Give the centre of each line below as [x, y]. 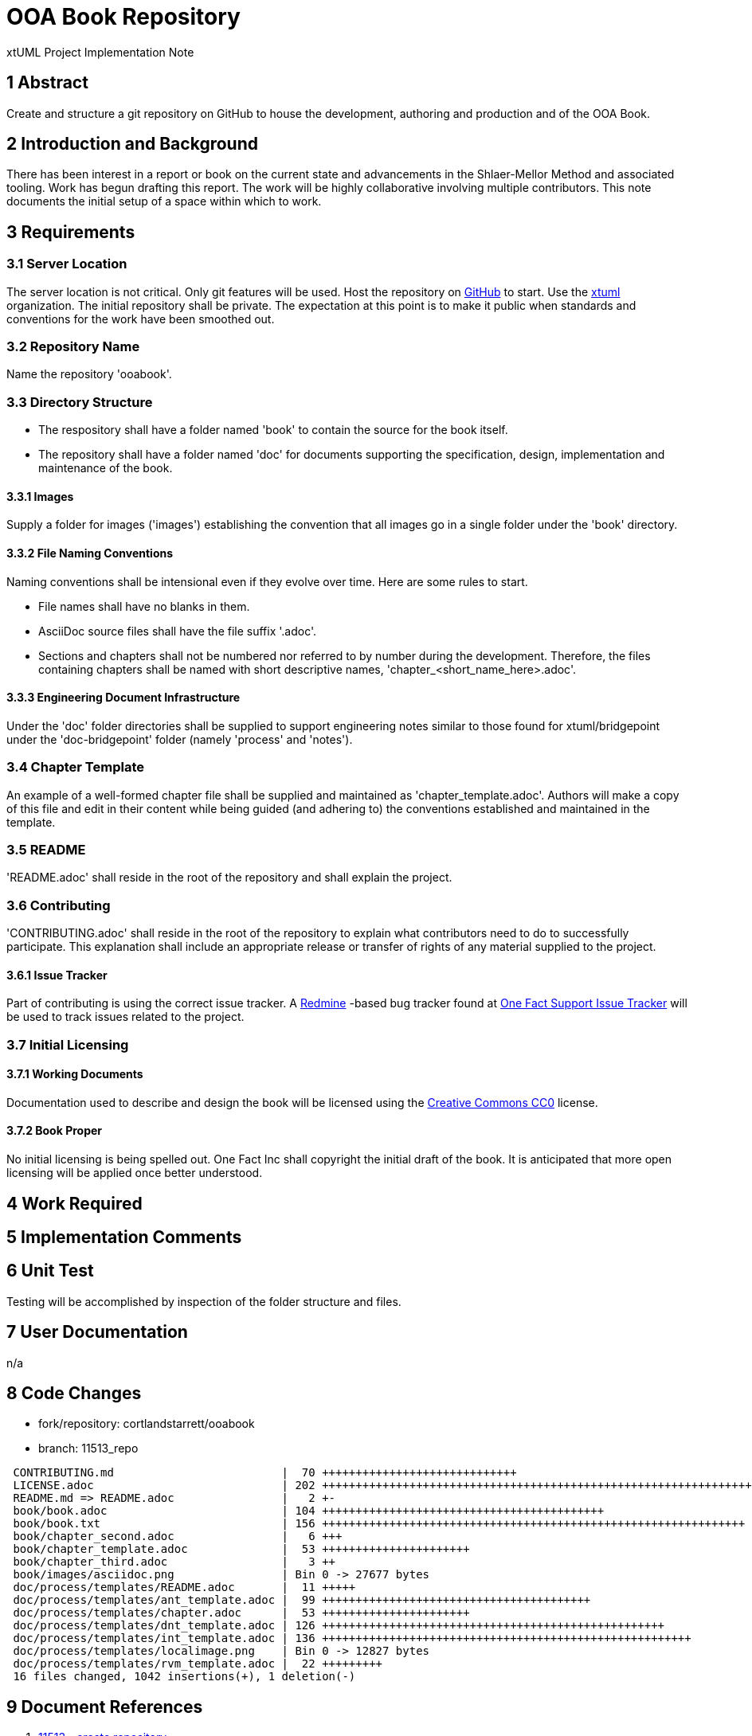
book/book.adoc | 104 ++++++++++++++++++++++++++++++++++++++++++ [309, 1511]
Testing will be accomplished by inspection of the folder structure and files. [204, 1301]
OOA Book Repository [123, 17]
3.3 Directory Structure [80, 402]
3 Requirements [71, 232]
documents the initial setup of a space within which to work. [164, 201]
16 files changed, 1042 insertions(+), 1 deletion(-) [184, 1677]
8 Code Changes [74, 1394]
